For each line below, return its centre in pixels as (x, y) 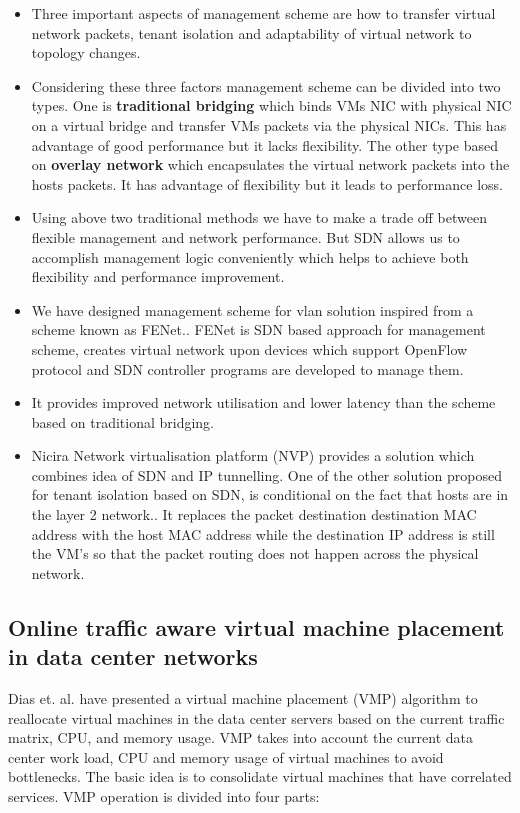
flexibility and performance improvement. (158, 276)
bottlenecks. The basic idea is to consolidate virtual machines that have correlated (260, 776)
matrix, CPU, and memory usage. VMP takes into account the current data (241, 737)
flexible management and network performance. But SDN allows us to (245, 236)
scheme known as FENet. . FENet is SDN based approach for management (258, 329)
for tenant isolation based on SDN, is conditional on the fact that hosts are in (270, 494)
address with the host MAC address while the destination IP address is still (263, 533)
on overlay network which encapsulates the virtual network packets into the (270, 164)
